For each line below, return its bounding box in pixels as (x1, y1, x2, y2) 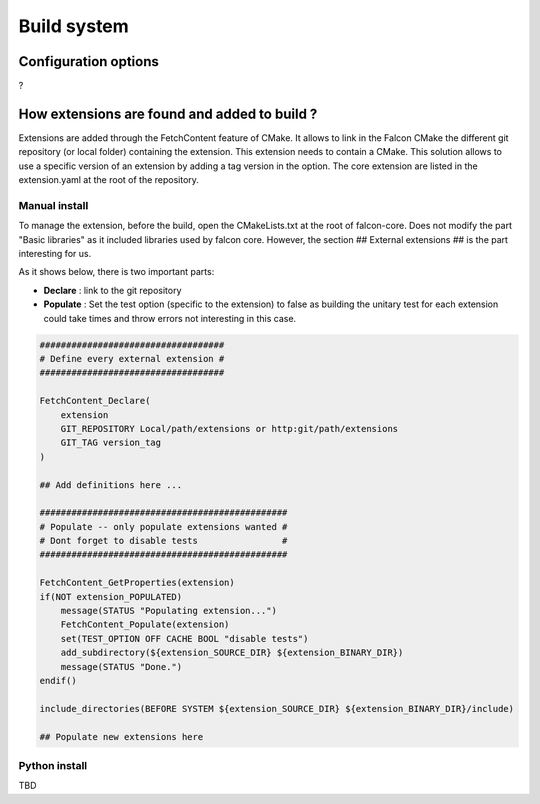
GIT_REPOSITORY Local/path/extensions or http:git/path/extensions (60, 423, 399, 434)
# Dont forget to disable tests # (39, 535, 288, 547)
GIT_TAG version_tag (60, 437, 162, 449)
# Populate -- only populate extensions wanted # (39, 521, 288, 532)
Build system (18, 15, 129, 37)
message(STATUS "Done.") (60, 661, 183, 672)
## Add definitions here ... (39, 479, 183, 490)
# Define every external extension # (39, 353, 225, 364)
